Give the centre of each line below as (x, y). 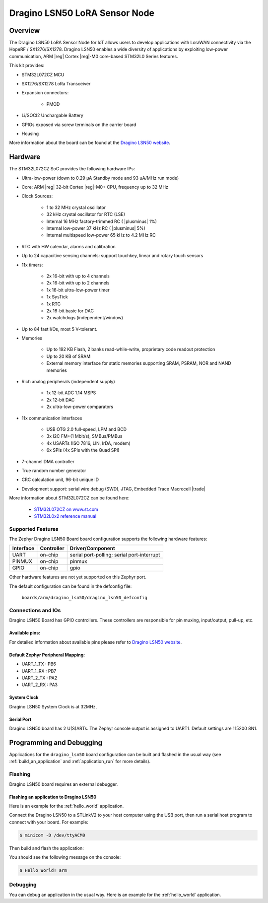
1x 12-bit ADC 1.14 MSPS (71, 393)
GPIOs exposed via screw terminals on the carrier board (79, 125)
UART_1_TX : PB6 (39, 664)
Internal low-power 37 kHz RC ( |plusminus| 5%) (96, 228)
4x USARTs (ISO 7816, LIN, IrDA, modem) (89, 443)
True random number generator (54, 470)
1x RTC (54, 304)
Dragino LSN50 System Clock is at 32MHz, (53, 706)
